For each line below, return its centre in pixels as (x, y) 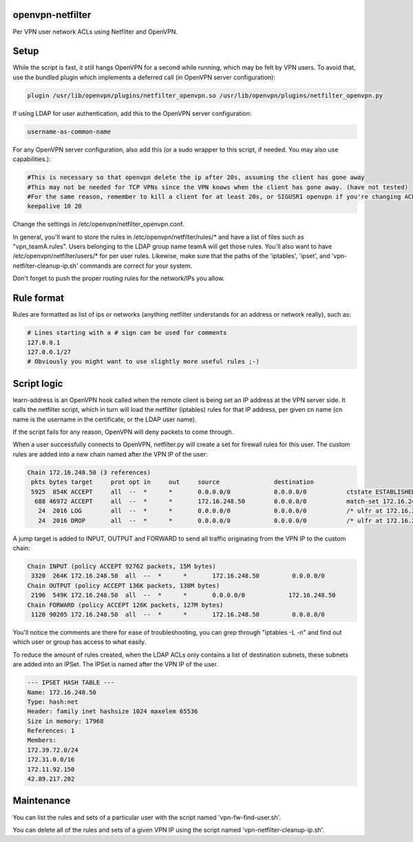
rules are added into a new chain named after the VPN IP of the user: (110, 454)
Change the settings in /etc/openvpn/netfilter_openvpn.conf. (98, 224)
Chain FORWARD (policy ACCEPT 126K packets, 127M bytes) (125, 605)
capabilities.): (32, 159)
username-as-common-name (69, 131)
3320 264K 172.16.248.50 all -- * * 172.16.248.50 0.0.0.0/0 (178, 576)
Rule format (39, 298)
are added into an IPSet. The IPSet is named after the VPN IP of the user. (115, 664)
